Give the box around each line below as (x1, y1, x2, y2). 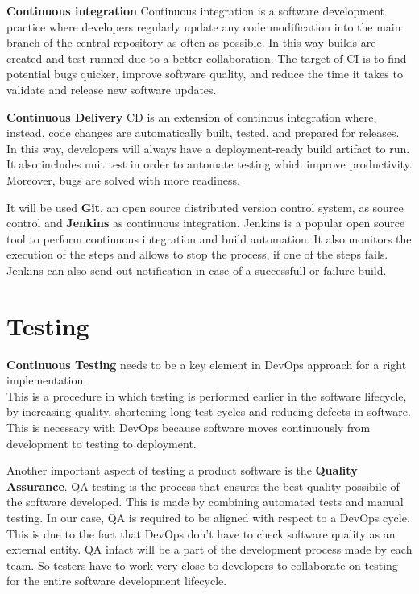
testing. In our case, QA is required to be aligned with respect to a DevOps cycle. (6, 509, 410, 525)
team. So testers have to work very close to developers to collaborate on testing (6, 556, 398, 573)
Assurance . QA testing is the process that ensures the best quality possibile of (6, 477, 400, 494)
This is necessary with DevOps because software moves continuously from (6, 419, 371, 435)
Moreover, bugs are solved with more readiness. (6, 171, 240, 188)
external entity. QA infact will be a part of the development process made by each (6, 541, 413, 558)
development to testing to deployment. (6, 434, 197, 451)
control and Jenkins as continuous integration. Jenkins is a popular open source (6, 214, 405, 231)
